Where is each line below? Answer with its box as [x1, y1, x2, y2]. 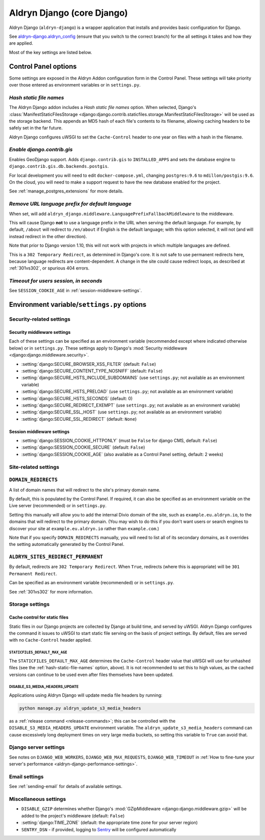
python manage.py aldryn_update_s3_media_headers [19, 705, 141, 711]
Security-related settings [9, 316, 71, 323]
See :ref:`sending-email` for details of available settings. [9, 784, 123, 789]
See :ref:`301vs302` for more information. [9, 589, 93, 595]
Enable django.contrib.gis [9, 146, 73, 153]
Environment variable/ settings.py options [9, 300, 147, 309]
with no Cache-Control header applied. [9, 637, 92, 643]
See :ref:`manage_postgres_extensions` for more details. [9, 188, 124, 194]
